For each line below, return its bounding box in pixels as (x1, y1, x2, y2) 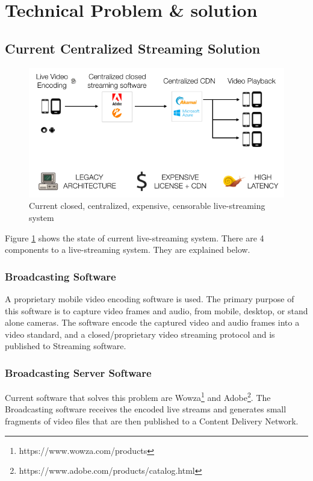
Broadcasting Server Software (5, 365, 152, 380)
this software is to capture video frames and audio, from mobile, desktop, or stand (5, 304, 308, 317)
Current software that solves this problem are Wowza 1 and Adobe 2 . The (5, 389, 271, 403)
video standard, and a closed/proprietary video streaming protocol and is (5, 327, 275, 340)
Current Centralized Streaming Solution (5, 39, 261, 57)
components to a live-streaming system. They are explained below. (5, 243, 250, 256)
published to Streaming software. (5, 340, 126, 352)
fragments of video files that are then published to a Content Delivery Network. (5, 415, 299, 427)
